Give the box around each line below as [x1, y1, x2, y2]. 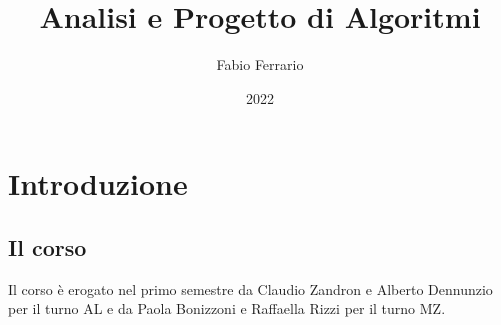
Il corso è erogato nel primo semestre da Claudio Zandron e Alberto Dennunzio [8, 278, 493, 299]
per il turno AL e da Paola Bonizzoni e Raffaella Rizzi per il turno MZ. [8, 298, 446, 319]
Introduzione [8, 163, 188, 204]
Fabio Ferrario [216, 54, 304, 75]
